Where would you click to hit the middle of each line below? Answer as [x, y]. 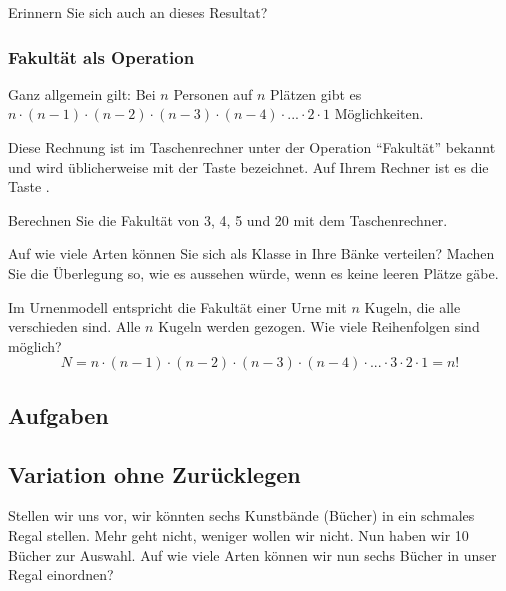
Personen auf [213, 93]
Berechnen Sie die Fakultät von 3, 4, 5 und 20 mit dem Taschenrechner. [228, 219]
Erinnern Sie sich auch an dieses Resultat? [138, 12]
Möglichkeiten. [379, 113]
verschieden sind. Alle [74, 326]
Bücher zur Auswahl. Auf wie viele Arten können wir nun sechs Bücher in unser [252, 554]
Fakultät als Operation [101, 56]
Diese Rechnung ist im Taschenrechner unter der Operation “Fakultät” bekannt [252, 147]
